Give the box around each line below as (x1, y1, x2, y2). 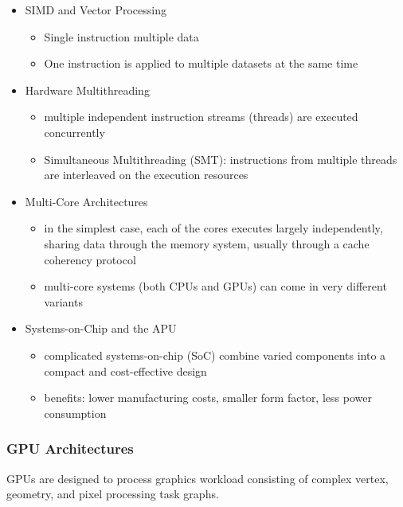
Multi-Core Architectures (25, 193, 148, 209)
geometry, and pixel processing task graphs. (6, 486, 219, 502)
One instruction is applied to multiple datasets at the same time (44, 55, 358, 72)
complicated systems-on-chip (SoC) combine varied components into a (44, 346, 386, 363)
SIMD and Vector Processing (25, 2, 166, 18)
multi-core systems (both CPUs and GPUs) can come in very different (44, 278, 387, 294)
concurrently (44, 123, 105, 140)
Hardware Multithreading (25, 81, 150, 98)
